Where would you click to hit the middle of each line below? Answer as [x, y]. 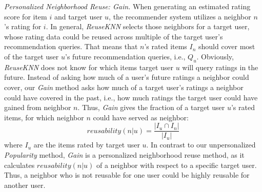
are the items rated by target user [87, 145]
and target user [78, 16]
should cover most [227, 46]
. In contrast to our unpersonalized [201, 145]
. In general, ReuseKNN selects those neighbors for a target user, [148, 26]
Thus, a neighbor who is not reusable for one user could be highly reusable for [127, 175]
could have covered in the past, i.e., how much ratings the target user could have [131, 97]
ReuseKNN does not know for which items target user [89, 67]
